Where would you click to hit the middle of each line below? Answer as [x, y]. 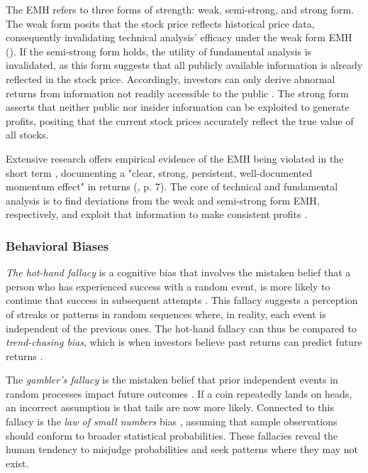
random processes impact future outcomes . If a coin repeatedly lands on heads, [179, 393]
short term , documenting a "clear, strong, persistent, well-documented [159, 172]
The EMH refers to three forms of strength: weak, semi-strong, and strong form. [180, 9]
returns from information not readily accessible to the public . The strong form [177, 93]
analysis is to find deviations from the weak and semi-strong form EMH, [163, 200]
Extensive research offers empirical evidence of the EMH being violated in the [175, 158]
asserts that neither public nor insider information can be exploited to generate [178, 107]
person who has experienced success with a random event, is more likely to [168, 286]
